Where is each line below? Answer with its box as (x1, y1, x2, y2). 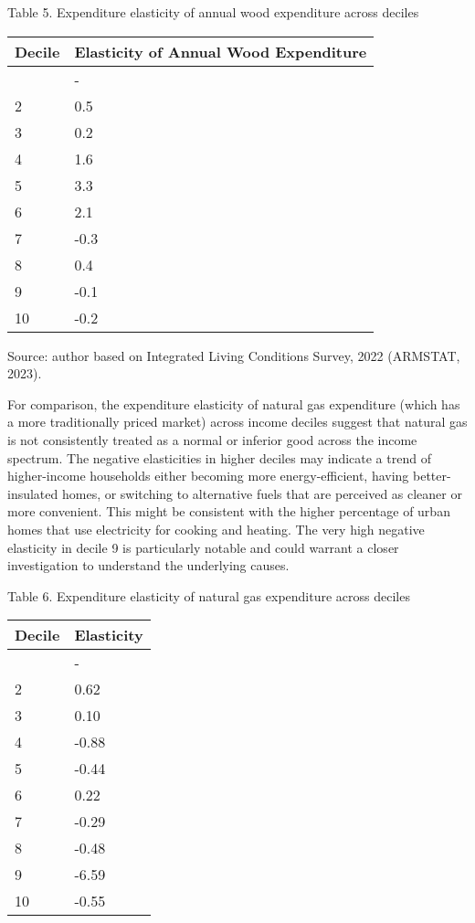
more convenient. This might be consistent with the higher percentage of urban (7, 502, 450, 521)
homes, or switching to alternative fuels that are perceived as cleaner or (61, 483, 462, 503)
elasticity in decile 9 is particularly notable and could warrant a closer (7, 537, 399, 557)
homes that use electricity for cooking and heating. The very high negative (7, 519, 425, 538)
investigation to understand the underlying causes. (7, 556, 290, 575)
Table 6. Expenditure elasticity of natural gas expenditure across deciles (7, 586, 410, 605)
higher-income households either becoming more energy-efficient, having (7, 466, 409, 485)
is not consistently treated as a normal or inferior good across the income (7, 430, 417, 449)
